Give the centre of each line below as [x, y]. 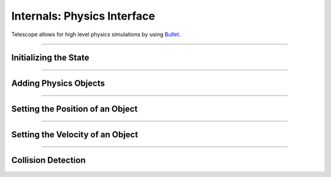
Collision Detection [48, 160]
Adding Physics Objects [58, 84]
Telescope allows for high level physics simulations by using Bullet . [96, 34]
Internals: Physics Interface [83, 16]
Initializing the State [50, 58]
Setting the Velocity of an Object [75, 135]
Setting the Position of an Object [74, 109]
